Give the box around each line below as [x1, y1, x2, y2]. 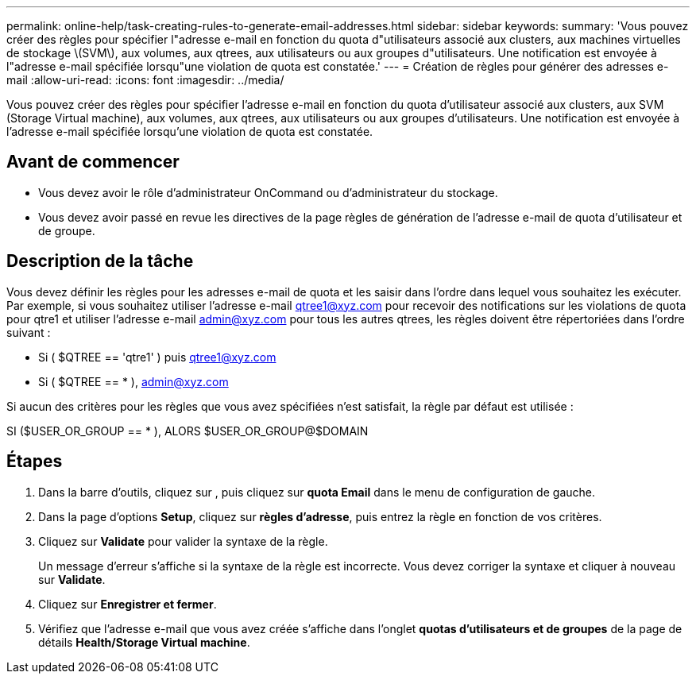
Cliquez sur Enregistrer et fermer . [38, 597, 217, 611]
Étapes [6, 451, 63, 472]
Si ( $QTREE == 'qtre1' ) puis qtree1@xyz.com [38, 350, 276, 364]
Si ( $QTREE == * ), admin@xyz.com [38, 374, 229, 388]
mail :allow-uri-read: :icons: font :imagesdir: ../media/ [6, 73, 284, 87]
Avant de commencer [6, 152, 180, 172]
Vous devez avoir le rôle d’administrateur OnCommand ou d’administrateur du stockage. [38, 185, 498, 199]
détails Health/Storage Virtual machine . [38, 635, 250, 649]
